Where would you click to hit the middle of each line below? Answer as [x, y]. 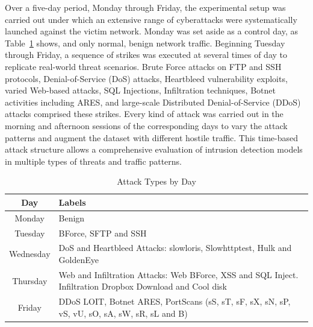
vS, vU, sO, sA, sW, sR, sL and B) [123, 313]
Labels [72, 202]
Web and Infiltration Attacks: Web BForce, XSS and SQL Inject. [178, 274]
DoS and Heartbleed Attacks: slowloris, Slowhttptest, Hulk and [175, 248]
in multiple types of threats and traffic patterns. [93, 161]
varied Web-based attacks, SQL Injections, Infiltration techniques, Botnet [140, 90]
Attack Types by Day [156, 181]
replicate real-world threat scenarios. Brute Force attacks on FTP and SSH [143, 66]
